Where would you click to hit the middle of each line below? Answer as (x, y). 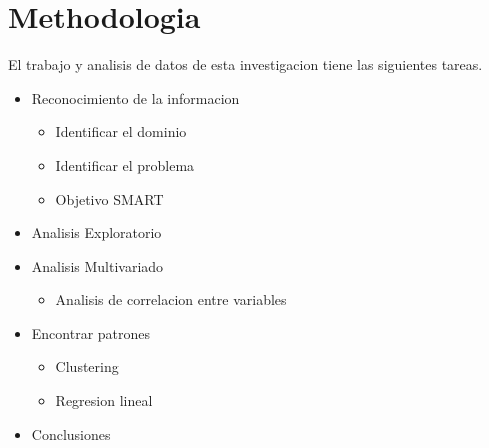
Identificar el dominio (121, 131)
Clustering (87, 366)
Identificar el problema (125, 164)
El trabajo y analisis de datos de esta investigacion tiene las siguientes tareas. (245, 64)
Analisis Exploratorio (96, 232)
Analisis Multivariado (97, 265)
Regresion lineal (104, 400)
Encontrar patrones (91, 332)
